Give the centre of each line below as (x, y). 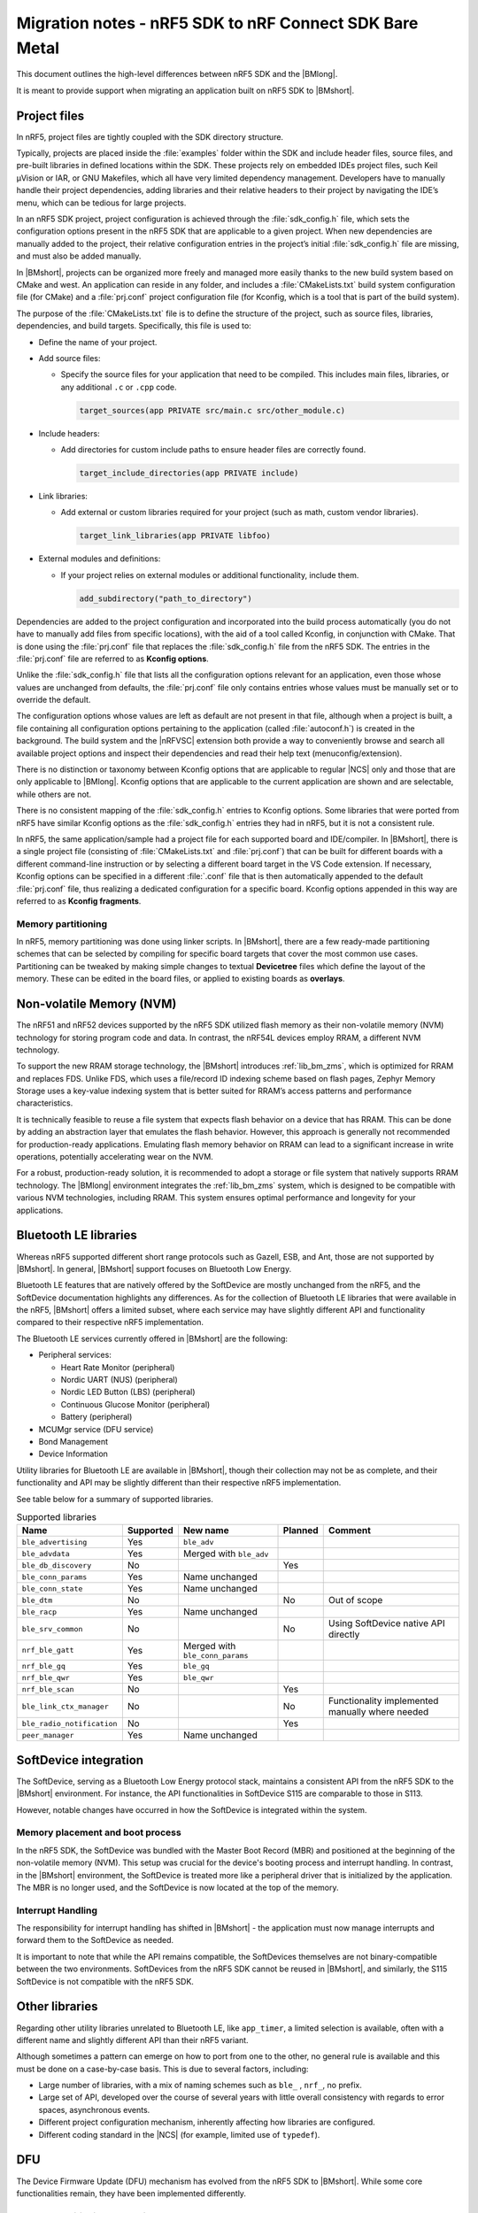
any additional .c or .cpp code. (119, 387)
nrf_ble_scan (48, 1689)
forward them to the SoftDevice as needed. (95, 1940)
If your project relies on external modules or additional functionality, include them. (210, 574)
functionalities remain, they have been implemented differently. (131, 2193)
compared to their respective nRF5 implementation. (110, 1322)
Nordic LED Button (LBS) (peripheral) (128, 1392)
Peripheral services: (75, 1355)
